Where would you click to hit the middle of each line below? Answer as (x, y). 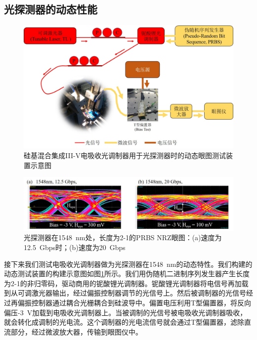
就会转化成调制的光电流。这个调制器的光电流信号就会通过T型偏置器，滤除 (124, 322)
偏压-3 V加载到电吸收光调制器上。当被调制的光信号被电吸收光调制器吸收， (126, 312)
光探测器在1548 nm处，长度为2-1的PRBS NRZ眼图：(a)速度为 (123, 237)
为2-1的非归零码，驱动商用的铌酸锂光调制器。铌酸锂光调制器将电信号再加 (123, 283)
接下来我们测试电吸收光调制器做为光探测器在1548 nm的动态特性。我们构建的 (128, 264)
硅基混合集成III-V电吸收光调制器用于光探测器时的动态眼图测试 (125, 155)
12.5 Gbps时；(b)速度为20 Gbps (75, 247)
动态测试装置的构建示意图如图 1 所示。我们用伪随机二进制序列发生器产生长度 (127, 274)
